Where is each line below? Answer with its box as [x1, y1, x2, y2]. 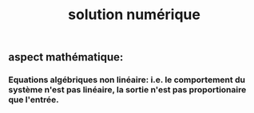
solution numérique [67, 6, 201, 24]
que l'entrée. [8, 94, 59, 105]
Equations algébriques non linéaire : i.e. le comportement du [8, 74, 246, 85]
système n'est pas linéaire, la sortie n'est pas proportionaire [8, 84, 247, 95]
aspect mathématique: [8, 50, 124, 64]
